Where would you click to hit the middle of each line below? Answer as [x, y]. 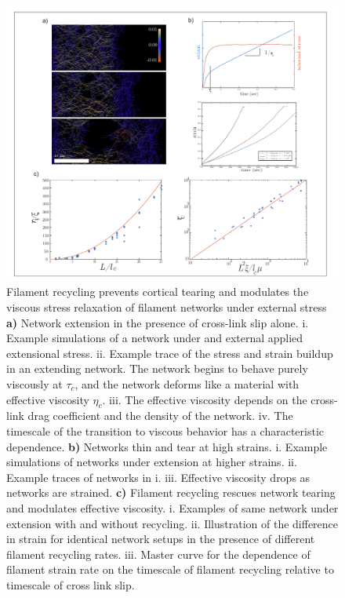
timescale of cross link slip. [71, 584]
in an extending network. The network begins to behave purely [157, 368]
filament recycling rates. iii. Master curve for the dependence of [158, 554]
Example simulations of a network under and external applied [155, 338]
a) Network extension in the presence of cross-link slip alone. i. [158, 322]
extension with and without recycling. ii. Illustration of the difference [172, 523]
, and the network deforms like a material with [187, 384]
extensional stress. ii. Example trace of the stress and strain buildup [170, 353]
